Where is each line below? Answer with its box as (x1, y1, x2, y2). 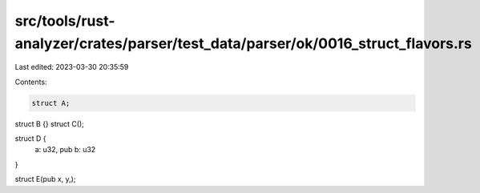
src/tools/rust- (14, 12, 115, 30)
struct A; (31, 99, 71, 107)
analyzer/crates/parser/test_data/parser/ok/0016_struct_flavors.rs (14, 34, 472, 52)
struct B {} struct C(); (14, 119, 84, 128)
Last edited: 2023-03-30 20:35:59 (14, 62, 129, 72)
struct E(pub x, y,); (14, 175, 76, 184)
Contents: (14, 77, 47, 86)
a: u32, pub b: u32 (34, 145, 96, 155)
